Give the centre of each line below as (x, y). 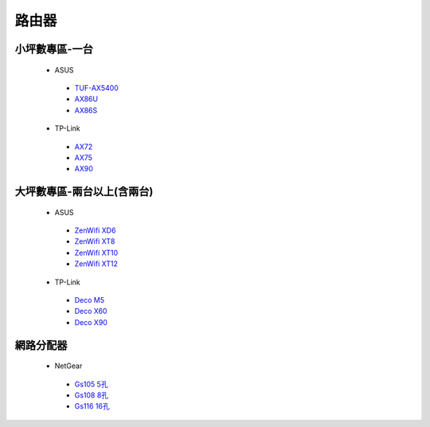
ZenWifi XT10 (96, 253)
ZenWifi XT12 (96, 264)
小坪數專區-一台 (54, 49)
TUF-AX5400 (96, 88)
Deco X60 (91, 311)
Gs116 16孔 (92, 406)
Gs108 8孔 (92, 395)
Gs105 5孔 (91, 384)
